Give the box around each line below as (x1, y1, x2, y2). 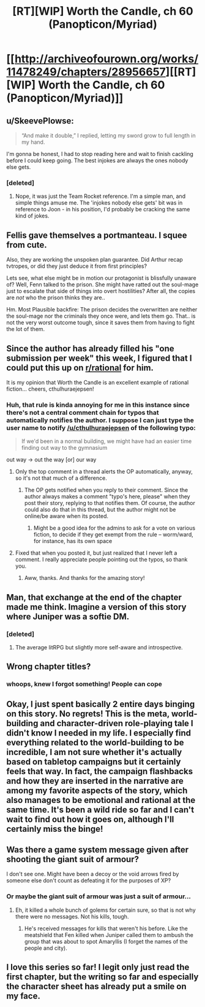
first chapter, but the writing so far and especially (6, 972, 199, 982)
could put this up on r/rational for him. (6, 362, 154, 373)
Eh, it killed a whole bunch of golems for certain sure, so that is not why (15, 906, 196, 914)
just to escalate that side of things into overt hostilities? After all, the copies (6, 288, 196, 295)
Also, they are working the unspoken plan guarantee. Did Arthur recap (6, 256, 184, 264)
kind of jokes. (15, 212, 50, 219)
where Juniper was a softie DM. (6, 611, 130, 622)
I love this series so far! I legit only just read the (6, 962, 190, 973)
